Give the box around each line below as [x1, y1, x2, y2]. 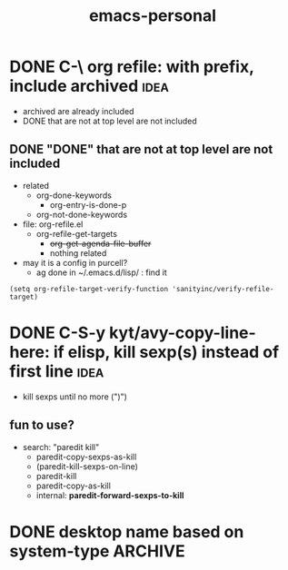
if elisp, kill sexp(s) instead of [53, 341, 280, 362]
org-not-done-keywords [35, 209, 128, 220]
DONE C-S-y [9, 322, 106, 343]
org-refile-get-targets [35, 228, 118, 239]
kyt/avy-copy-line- [108, 322, 256, 343]
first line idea [9, 360, 104, 381]
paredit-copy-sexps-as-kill [35, 451, 137, 462]
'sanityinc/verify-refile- [172, 284, 274, 293]
